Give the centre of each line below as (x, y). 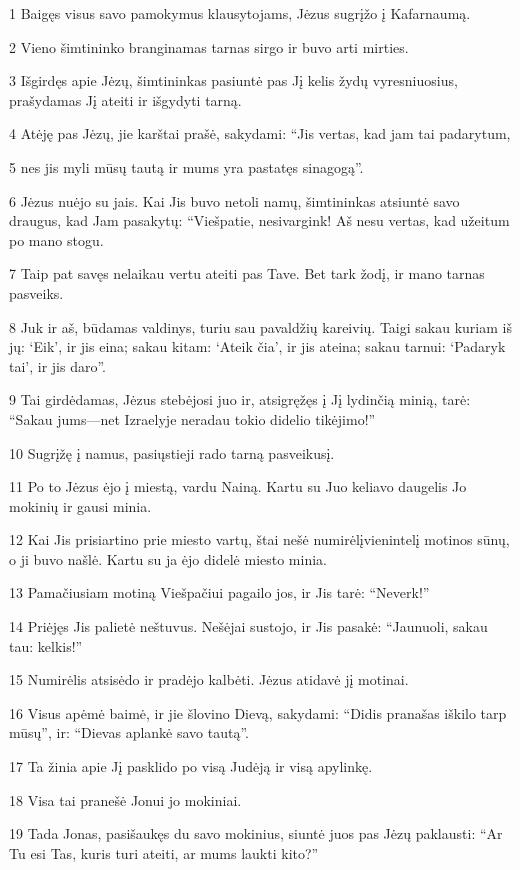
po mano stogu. (56, 239)
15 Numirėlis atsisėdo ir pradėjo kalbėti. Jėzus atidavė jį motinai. (209, 679)
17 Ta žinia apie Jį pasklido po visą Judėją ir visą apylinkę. (191, 766)
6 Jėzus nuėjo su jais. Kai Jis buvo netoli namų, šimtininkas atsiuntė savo (234, 200)
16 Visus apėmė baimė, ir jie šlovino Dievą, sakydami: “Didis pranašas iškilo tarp (258, 712)
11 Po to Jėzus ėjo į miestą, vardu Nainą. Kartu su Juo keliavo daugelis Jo (238, 486)
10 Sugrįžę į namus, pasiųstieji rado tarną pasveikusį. (172, 452)
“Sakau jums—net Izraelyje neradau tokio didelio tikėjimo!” (192, 418)
